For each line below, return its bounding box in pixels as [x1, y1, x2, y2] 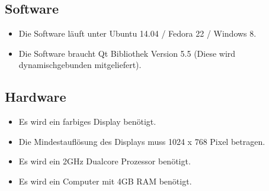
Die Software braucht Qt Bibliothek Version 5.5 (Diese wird [18, 47, 236, 59]
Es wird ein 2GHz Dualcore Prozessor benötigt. [18, 155, 191, 167]
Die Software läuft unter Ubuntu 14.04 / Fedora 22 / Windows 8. [18, 27, 257, 40]
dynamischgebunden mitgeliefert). [18, 59, 142, 71]
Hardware [5, 88, 66, 106]
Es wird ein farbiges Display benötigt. [18, 115, 156, 128]
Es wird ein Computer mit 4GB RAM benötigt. [18, 174, 192, 187]
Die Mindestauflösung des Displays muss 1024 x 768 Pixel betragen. [18, 135, 265, 147]
